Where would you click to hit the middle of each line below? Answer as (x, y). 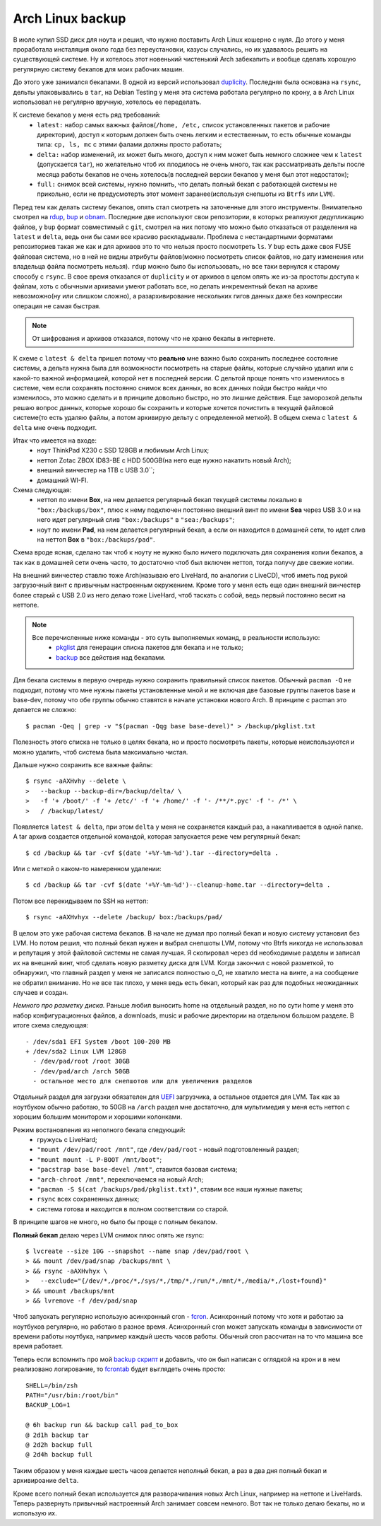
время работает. (38, 1346)
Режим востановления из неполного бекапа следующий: (99, 1130)
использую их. (35, 1513)
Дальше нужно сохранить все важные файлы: (83, 764)
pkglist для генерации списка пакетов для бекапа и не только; (150, 648)
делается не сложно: (45, 710)
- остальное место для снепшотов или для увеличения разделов (143, 1081)
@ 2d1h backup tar (58, 1435)
